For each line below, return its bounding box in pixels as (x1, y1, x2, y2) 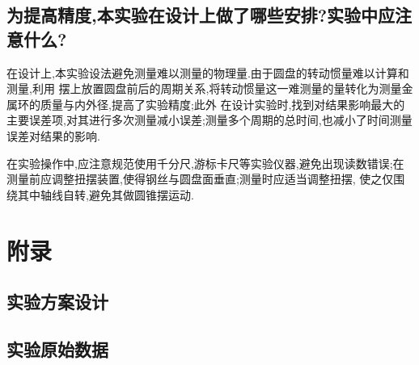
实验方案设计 (6, 289, 108, 314)
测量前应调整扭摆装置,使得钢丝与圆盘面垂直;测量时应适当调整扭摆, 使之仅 (6, 170, 394, 187)
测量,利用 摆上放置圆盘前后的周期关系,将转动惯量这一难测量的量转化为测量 (6, 80, 402, 97)
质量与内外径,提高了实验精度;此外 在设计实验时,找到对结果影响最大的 (40, 95, 405, 112)
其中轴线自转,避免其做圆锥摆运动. (17, 186, 194, 203)
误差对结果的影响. (6, 127, 100, 144)
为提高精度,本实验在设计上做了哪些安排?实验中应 (6, 2, 396, 27)
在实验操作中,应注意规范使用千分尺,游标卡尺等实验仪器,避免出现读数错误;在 (6, 154, 404, 171)
